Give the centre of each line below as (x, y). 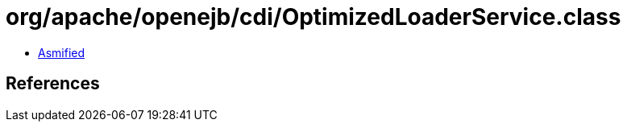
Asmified (62, 52)
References (53, 84)
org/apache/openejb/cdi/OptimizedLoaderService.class (313, 17)
